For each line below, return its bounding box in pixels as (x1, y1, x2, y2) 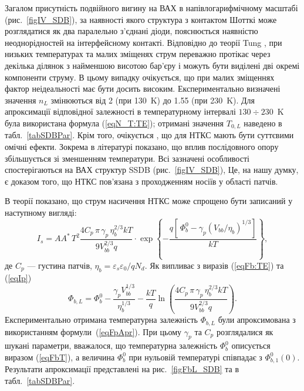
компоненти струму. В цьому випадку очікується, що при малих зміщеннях (5, 71, 275, 83)
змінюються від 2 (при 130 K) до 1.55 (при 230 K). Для (50, 93, 255, 106)
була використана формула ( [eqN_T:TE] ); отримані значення (5, 116, 224, 129)
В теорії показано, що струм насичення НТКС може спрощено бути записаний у (5, 195, 293, 207)
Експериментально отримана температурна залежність (5, 313, 198, 326)
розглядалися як (216, 325, 273, 337)
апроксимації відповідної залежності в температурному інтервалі (5, 105, 236, 118)
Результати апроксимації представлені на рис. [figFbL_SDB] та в (5, 363, 239, 375)
